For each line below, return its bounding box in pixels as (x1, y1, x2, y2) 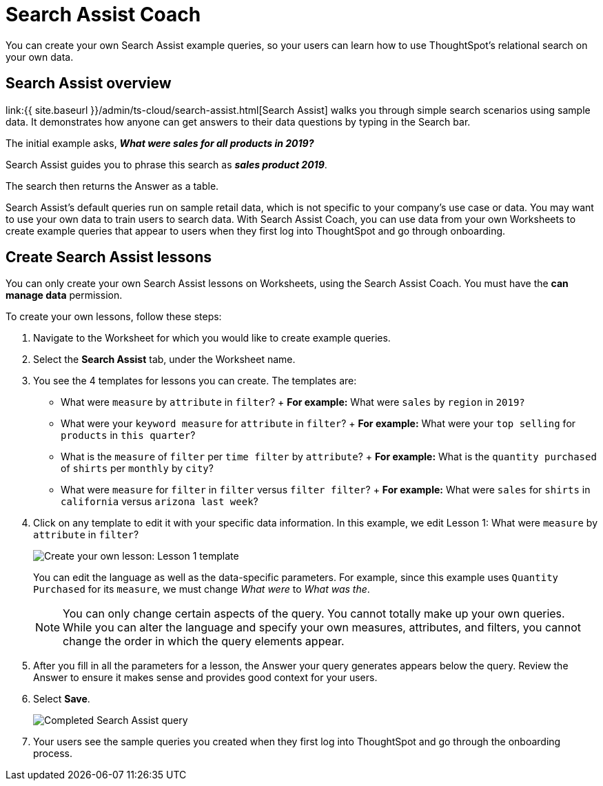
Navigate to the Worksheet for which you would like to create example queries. (33, 332, 391, 344)
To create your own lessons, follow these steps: (6, 311, 222, 323)
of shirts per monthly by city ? (61, 462, 214, 475)
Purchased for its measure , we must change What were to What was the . (33, 583, 370, 596)
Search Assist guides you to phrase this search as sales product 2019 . (6, 158, 327, 170)
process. (33, 747, 72, 760)
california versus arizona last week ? (61, 495, 258, 508)
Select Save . (33, 693, 90, 705)
